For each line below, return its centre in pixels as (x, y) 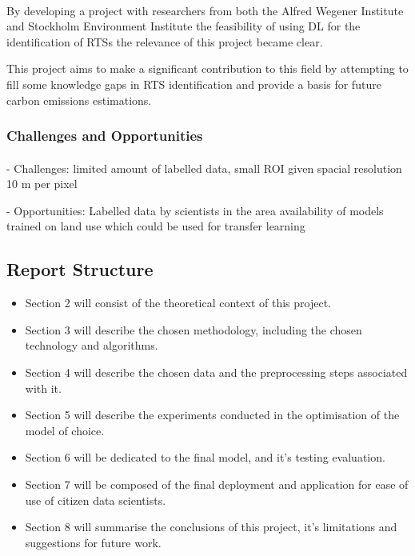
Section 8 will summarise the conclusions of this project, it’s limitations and (211, 527)
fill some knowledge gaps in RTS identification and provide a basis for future (194, 84)
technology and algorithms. (92, 345)
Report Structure (80, 269)
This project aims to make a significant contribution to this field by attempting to (207, 68)
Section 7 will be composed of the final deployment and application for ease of (217, 484)
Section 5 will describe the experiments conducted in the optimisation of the (212, 415)
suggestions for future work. (93, 542)
